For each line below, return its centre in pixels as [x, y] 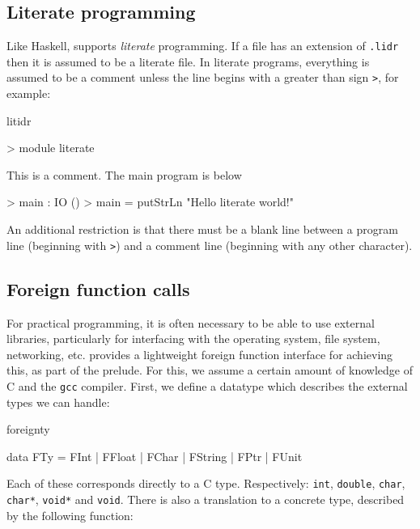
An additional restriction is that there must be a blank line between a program [202, 229]
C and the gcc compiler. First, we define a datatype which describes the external [207, 385]
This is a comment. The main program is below [124, 174]
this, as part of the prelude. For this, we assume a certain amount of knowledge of [210, 370]
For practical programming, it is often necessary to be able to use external [191, 322]
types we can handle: [58, 402]
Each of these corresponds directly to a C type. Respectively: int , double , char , [206, 483]
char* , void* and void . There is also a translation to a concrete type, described [206, 499]
